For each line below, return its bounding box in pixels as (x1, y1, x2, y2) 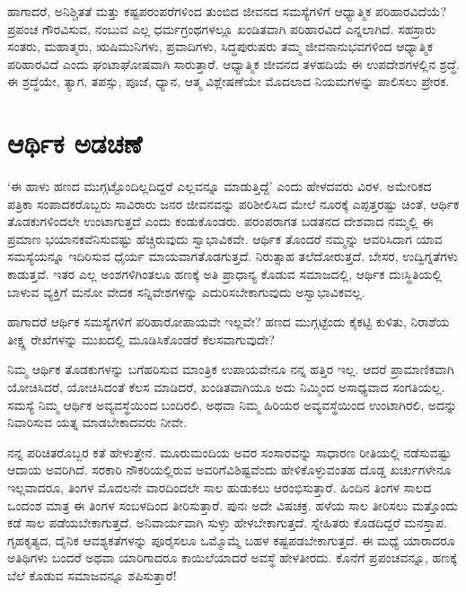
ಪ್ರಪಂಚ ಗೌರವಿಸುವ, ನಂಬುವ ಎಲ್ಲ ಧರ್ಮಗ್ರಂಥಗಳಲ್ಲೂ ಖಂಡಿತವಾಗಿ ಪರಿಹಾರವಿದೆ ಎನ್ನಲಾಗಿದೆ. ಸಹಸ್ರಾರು (7, 19, 436, 38)
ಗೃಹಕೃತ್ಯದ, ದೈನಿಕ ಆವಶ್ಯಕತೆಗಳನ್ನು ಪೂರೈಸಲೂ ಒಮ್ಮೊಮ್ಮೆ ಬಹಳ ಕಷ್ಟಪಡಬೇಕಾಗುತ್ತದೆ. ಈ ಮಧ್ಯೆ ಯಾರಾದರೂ (7, 530, 455, 549)
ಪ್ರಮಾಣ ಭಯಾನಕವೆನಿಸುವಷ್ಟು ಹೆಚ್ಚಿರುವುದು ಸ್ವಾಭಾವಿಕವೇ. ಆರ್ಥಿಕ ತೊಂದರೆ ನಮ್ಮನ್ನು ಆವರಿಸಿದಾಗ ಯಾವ (7, 229, 443, 248)
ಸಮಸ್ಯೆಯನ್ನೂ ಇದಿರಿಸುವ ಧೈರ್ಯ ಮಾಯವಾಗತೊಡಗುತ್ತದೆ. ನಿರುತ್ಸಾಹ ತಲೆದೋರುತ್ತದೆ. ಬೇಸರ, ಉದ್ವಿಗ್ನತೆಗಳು (7, 247, 458, 266)
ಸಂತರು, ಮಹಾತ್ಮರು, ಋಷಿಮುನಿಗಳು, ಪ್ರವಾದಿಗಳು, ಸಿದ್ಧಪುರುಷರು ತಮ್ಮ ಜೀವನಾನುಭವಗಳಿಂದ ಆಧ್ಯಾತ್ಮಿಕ (7, 37, 434, 56)
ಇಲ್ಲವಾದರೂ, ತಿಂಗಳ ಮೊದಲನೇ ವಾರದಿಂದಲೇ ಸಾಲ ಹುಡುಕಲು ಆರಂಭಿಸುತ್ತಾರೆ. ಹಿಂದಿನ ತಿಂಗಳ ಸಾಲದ (7, 478, 432, 496)
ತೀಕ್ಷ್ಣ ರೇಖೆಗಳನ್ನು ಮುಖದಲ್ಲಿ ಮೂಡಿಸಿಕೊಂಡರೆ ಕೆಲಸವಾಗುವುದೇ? (7, 329, 275, 348)
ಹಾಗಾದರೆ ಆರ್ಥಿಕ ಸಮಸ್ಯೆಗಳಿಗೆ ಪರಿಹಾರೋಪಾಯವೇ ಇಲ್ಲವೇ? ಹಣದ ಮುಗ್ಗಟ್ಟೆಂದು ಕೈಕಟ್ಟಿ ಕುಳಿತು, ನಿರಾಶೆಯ (7, 312, 450, 331)
